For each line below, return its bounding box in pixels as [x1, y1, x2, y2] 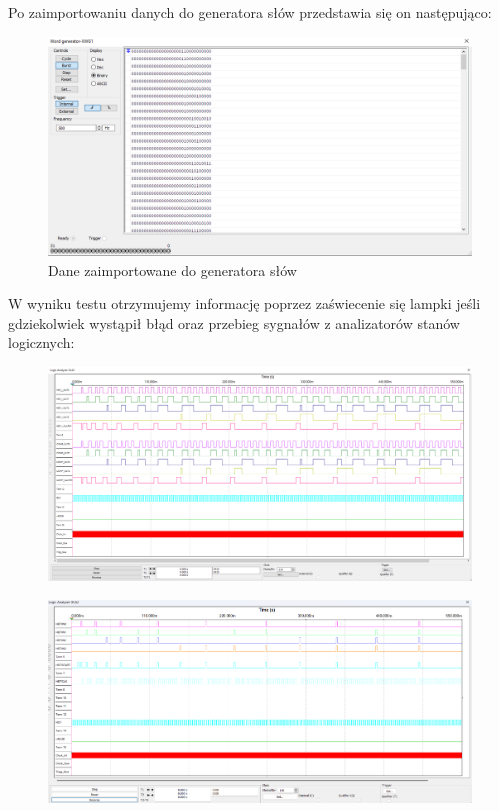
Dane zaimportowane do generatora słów [48, 259, 297, 280]
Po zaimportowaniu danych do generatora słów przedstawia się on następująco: [8, 2, 492, 22]
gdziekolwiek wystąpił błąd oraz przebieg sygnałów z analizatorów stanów [8, 312, 460, 333]
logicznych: [8, 332, 75, 353]
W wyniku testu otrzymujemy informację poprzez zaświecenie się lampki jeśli [8, 293, 481, 314]
